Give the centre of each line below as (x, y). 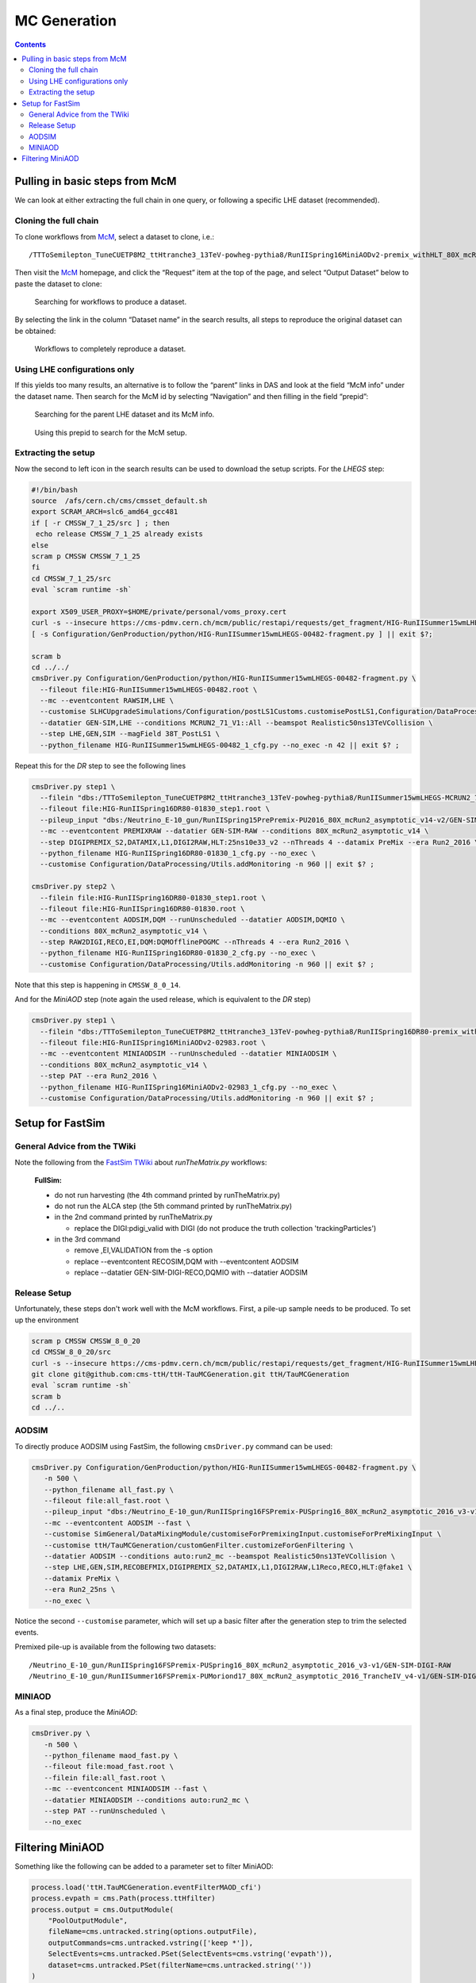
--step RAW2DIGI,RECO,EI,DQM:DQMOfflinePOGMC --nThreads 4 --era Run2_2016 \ (195, 942)
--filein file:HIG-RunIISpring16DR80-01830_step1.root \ (153, 898)
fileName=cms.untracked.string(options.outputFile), (153, 1932)
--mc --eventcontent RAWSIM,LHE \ (107, 701)
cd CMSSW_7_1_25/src (71, 578)
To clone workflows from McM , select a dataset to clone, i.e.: (114, 236)
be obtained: (35, 331)
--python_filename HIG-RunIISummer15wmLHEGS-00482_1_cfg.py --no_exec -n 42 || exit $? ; (220, 745)
